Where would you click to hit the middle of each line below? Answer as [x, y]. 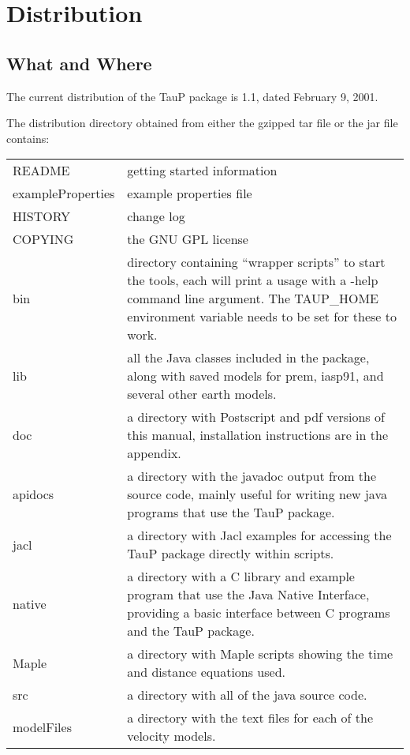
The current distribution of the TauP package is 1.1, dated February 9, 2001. [192, 96]
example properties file [190, 193]
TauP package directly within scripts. [231, 554]
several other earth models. [202, 394]
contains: [28, 138]
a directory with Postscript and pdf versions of [256, 417]
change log [156, 216]
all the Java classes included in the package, [248, 358]
